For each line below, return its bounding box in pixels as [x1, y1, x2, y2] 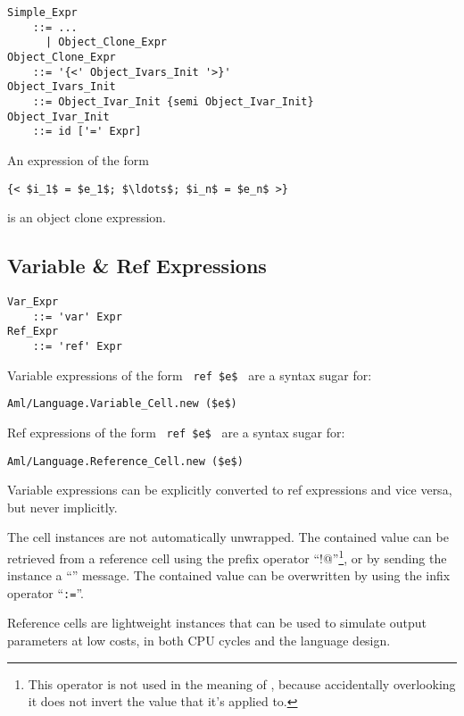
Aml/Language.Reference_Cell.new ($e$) [7, 454, 244, 468]
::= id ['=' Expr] [32, 125, 142, 138]
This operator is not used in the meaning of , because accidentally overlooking [28, 674, 456, 693]
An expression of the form [7, 150, 149, 169]
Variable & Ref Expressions [7, 252, 267, 279]
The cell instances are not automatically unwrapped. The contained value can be [7, 528, 449, 546]
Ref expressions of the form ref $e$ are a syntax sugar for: [7, 422, 345, 441]
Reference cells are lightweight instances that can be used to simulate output [7, 613, 427, 632]
